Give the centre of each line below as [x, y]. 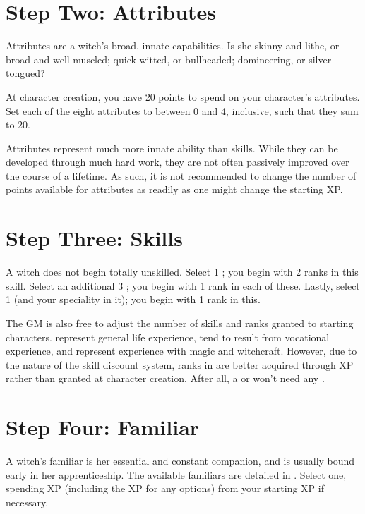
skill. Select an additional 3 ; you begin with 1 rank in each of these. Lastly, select [183, 285]
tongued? [25, 73]
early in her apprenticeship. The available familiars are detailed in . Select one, [176, 474]
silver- [322, 59]
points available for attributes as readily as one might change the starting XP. [174, 189]
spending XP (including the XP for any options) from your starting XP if [165, 488]
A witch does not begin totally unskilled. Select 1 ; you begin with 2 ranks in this [182, 272]
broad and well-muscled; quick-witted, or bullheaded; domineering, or [156, 59]
